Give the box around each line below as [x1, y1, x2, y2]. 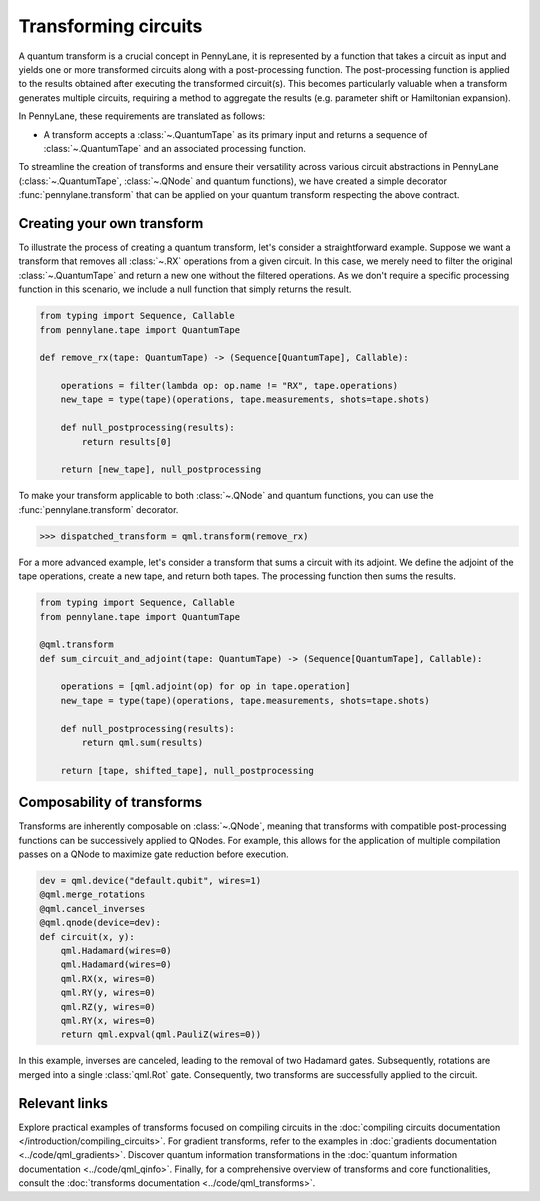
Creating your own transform [18, 215, 204, 232]
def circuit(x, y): [39, 931, 135, 942]
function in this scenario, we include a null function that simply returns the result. [18, 283, 352, 295]
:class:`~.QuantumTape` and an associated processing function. [43, 142, 307, 154]
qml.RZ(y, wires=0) [60, 1001, 157, 1012]
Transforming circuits [18, 15, 203, 37]
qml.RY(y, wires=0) [60, 987, 157, 999]
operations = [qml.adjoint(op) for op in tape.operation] [60, 681, 351, 692]
